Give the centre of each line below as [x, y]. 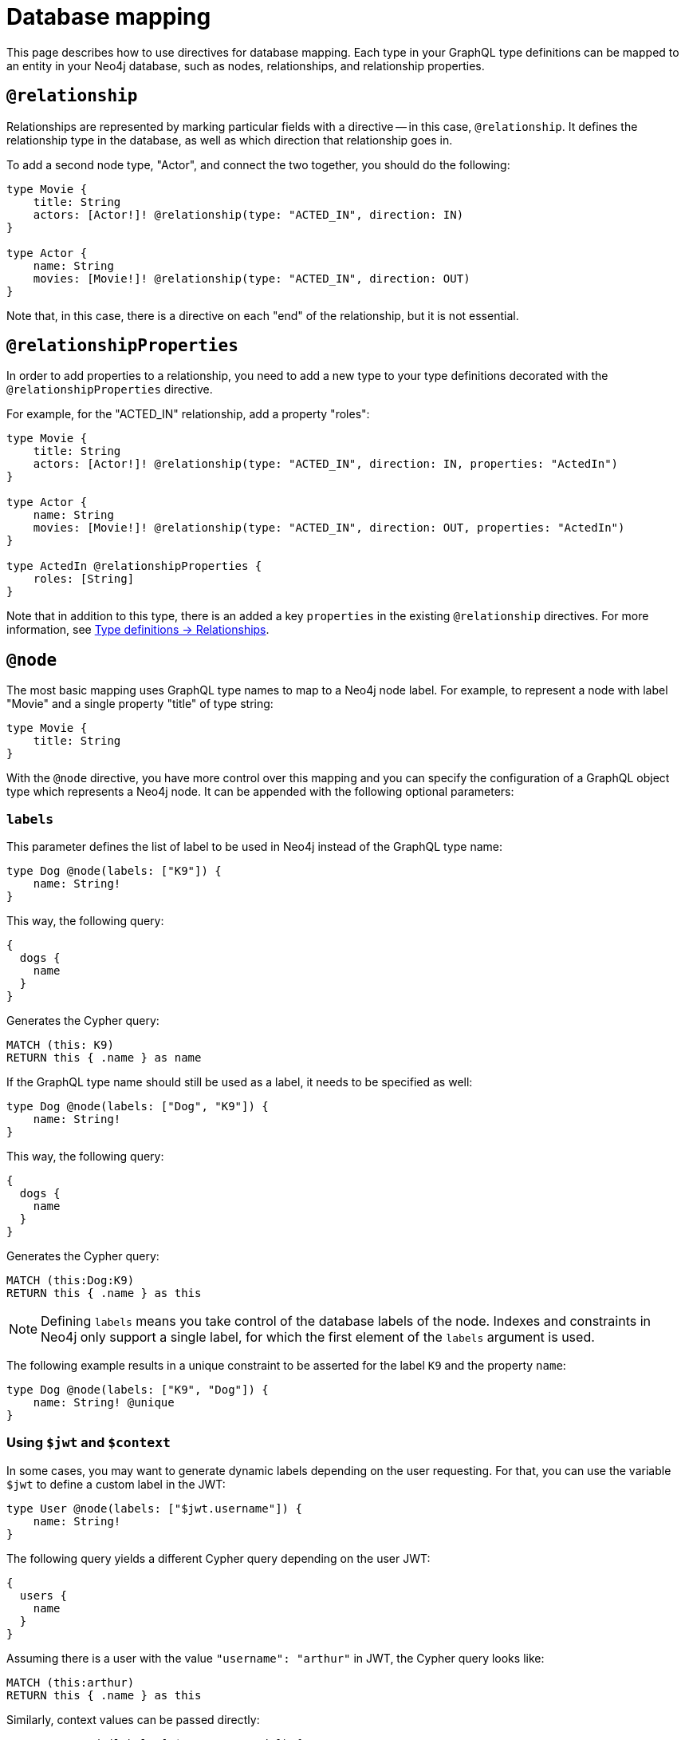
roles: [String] [84, 579]
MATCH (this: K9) [60, 1045]
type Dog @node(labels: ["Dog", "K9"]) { [138, 1107]
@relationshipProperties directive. [110, 390]
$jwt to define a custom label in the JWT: [116, 1484]
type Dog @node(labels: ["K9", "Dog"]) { [138, 1390]
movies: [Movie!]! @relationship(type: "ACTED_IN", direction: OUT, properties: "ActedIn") [329, 528]
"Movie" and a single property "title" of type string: [140, 704]
